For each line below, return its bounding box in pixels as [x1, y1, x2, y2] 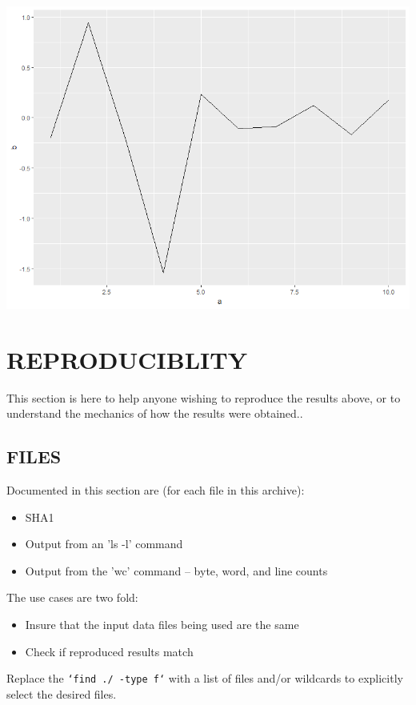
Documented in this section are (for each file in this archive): [6, 482, 305, 499]
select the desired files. [6, 685, 117, 702]
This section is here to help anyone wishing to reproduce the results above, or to [6, 389, 401, 406]
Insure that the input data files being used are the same [25, 616, 299, 633]
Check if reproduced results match [25, 643, 194, 659]
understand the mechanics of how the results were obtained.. [6, 405, 303, 422]
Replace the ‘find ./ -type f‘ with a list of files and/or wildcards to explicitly [6, 670, 403, 687]
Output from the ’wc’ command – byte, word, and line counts [25, 562, 328, 579]
